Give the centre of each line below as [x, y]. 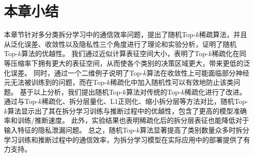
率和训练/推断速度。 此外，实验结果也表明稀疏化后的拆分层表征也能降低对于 [127, 120]
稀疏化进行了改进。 [216, 91]
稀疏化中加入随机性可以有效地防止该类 [172, 82]
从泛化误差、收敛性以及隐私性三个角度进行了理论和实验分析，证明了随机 [120, 44]
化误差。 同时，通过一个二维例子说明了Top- [74, 72]
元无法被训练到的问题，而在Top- [55, 82]
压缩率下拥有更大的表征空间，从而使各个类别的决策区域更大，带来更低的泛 [130, 63]
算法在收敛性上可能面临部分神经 [198, 72]
